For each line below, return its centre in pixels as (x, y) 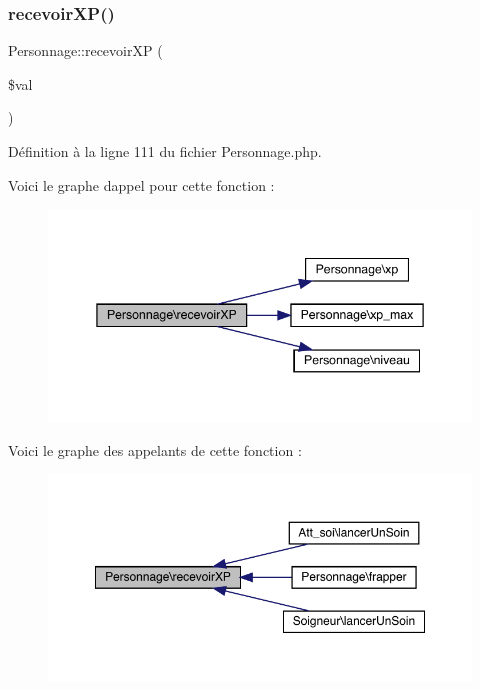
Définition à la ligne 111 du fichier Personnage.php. (165, 151)
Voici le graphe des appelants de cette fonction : (155, 449)
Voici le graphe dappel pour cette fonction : (141, 184)
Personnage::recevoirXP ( (85, 50)
